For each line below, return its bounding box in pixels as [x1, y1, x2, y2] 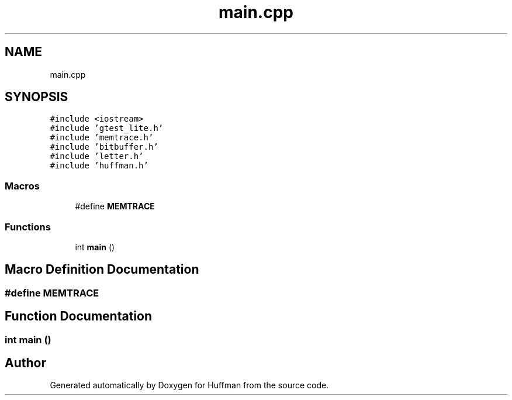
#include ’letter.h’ [50, 151, 144, 161]
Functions [5, 220, 51, 233]
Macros [5, 180, 40, 192]
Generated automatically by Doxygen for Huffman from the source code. [50, 380, 329, 391]
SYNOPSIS [5, 89, 68, 105]
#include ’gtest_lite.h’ [50, 123, 164, 133]
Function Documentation [5, 309, 152, 324]
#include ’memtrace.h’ [50, 133, 154, 143]
